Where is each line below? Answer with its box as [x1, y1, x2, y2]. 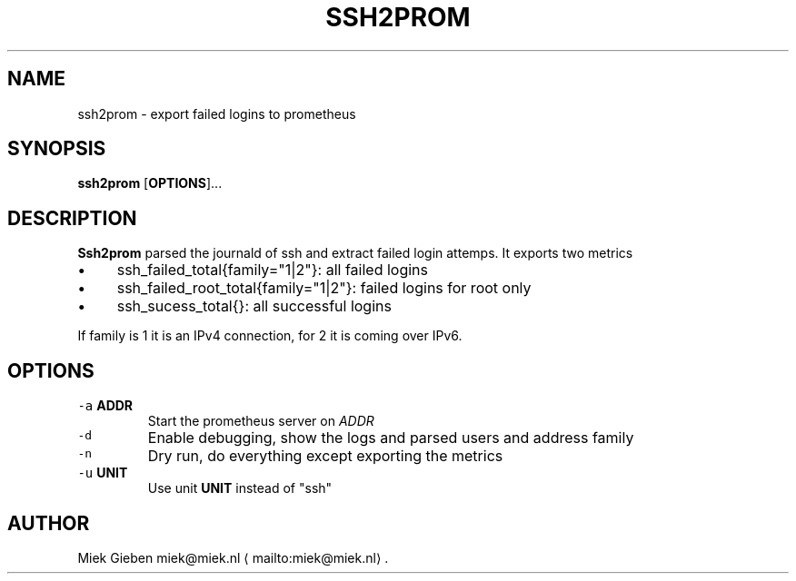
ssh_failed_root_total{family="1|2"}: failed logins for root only [116, 279, 532, 298]
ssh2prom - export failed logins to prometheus [77, 105, 356, 122]
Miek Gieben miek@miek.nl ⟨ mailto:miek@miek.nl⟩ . [77, 549, 389, 566]
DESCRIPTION [7, 206, 137, 230]
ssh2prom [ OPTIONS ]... [77, 175, 223, 192]
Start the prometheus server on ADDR [147, 413, 374, 429]
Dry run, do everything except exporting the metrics [147, 447, 503, 466]
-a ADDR [77, 398, 134, 414]
